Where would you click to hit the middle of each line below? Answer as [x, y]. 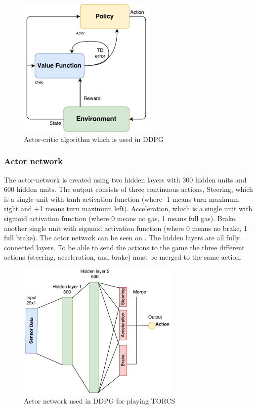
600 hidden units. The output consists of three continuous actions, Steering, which [128, 189]
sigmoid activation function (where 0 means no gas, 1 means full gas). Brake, [121, 218]
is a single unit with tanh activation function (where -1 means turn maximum [122, 199]
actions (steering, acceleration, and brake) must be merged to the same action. [123, 257]
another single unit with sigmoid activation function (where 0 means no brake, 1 [126, 228]
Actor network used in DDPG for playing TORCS [100, 400]
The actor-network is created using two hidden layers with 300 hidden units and [125, 179]
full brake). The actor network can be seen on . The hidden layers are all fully [122, 238]
